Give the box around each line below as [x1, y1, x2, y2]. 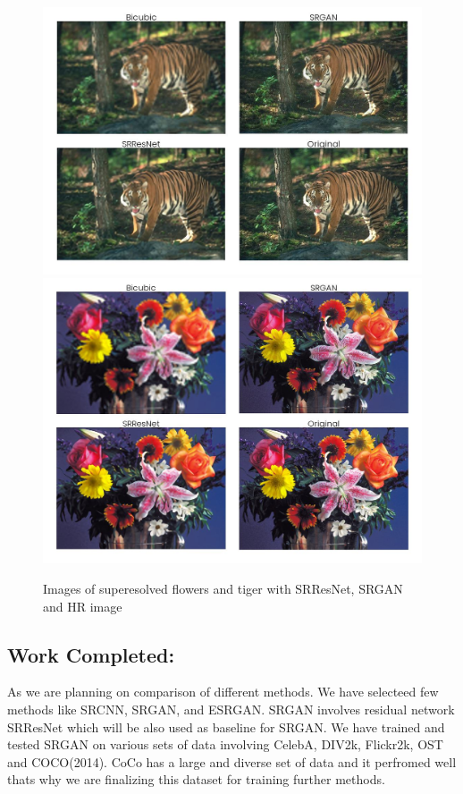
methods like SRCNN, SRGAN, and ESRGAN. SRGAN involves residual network [7, 699, 455, 718]
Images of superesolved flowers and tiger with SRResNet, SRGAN [43, 579, 403, 597]
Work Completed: [7, 640, 175, 668]
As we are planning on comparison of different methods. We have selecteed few [7, 682, 439, 701]
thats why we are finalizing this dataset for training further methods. [7, 770, 385, 789]
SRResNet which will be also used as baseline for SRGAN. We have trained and [7, 717, 445, 736]
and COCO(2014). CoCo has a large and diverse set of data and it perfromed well [7, 752, 457, 771]
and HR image [43, 596, 122, 615]
